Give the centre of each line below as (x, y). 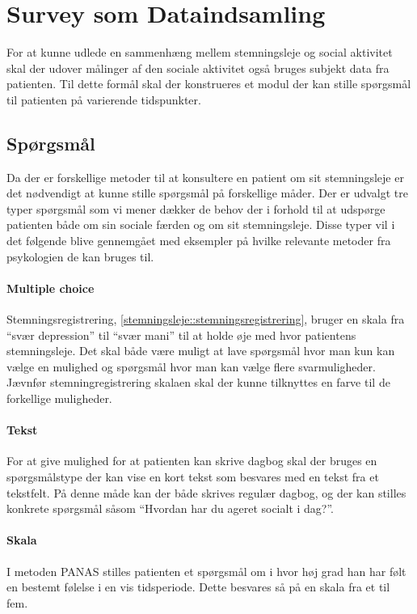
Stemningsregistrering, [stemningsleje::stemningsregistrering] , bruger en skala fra (206, 319)
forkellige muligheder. (59, 398)
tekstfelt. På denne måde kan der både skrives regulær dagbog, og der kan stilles (206, 492)
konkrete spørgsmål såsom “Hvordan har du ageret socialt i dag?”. (171, 508)
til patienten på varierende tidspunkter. (104, 99)
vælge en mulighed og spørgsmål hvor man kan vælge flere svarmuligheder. (191, 366)
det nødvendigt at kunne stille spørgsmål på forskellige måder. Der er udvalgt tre (207, 193)
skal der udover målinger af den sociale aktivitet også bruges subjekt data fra (198, 68)
